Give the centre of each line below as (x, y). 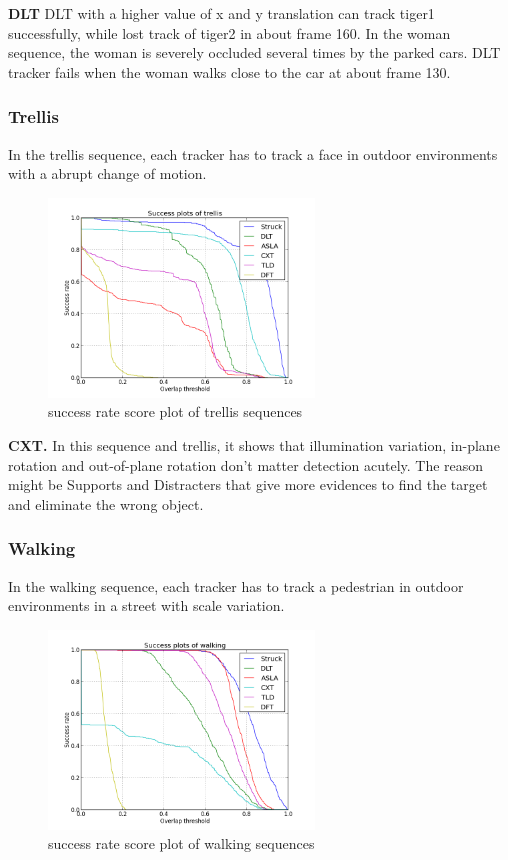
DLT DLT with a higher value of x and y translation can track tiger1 (221, 13)
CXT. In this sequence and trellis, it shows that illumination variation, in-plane (254, 444)
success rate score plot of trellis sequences (175, 411)
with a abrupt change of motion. (107, 173)
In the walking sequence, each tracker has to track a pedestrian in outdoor (236, 585)
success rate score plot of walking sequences (181, 843)
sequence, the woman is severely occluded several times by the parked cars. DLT (254, 52)
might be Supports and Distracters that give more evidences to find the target (248, 484)
